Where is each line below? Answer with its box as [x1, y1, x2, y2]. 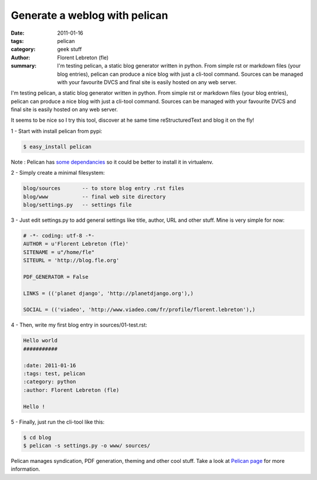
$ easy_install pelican [23, 143, 92, 150]
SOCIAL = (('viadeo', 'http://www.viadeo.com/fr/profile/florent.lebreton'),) [23, 306, 255, 313]
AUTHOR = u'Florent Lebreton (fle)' [23, 241, 129, 247]
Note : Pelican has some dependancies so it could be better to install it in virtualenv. [11, 158, 214, 165]
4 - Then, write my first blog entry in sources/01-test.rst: [11, 321, 147, 329]
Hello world [23, 337, 58, 344]
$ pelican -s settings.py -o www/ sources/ [23, 442, 151, 449]
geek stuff [57, 46, 82, 53]
